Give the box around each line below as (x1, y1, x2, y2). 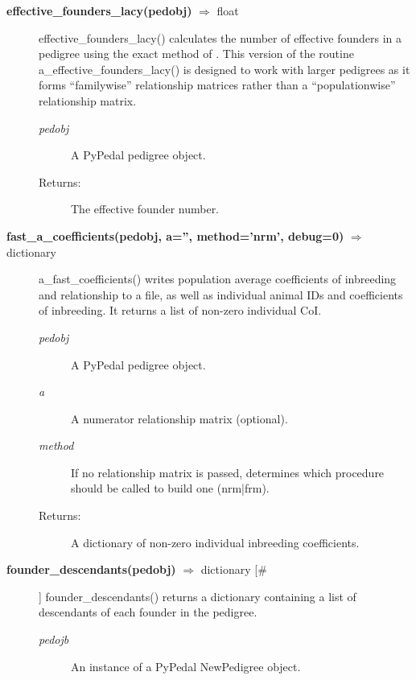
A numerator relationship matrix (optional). (71, 410, 288, 427)
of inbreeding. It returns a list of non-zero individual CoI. (39, 302, 322, 319)
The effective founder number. (71, 200, 220, 217)
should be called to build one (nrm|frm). (71, 480, 270, 497)
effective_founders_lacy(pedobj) (6, 2, 192, 19)
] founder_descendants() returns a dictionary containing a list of (39, 587, 356, 604)
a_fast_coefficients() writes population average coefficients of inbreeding (39, 270, 397, 287)
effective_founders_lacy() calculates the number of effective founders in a (39, 29, 402, 46)
